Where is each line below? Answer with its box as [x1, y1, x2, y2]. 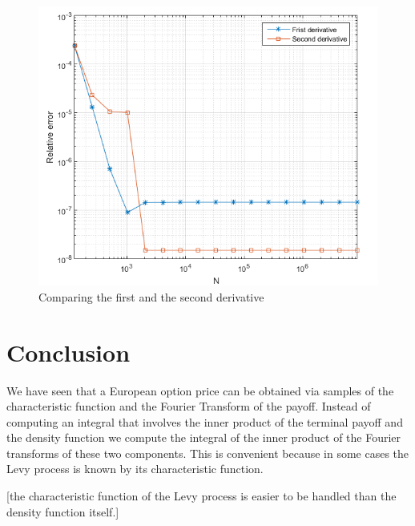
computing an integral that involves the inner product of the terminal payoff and [6, 413, 403, 430]
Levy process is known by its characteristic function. [6, 460, 264, 477]
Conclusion [6, 335, 131, 368]
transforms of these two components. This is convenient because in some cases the [6, 444, 409, 461]
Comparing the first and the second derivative [38, 288, 264, 305]
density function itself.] [6, 503, 119, 520]
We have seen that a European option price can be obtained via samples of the [6, 382, 394, 399]
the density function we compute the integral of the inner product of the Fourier [6, 429, 401, 446]
